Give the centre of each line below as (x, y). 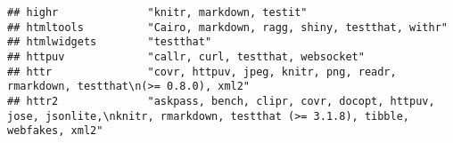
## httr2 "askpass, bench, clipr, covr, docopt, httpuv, (221, 101)
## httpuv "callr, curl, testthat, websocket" (186, 56)
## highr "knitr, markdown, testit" (157, 12)
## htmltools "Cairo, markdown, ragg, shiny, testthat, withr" (227, 27)
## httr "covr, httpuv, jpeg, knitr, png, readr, (202, 71)
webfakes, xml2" (55, 131)
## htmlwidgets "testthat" (110, 42)
